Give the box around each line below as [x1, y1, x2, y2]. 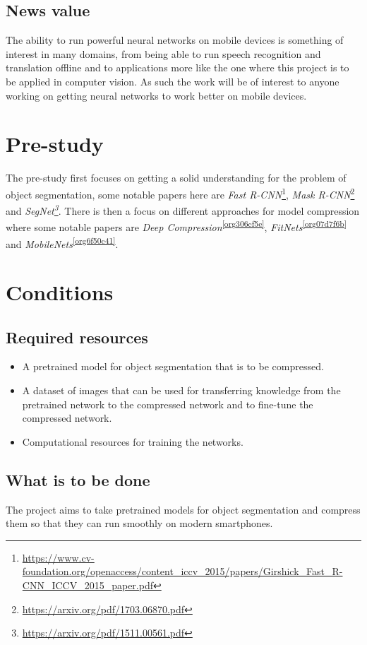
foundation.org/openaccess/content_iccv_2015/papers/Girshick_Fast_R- [22, 564, 343, 579]
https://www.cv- [22, 550, 95, 564]
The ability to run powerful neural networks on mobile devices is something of [6, 32, 344, 47]
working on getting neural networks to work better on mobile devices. [6, 88, 307, 102]
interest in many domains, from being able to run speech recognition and [6, 46, 321, 61]
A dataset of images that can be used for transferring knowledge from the [22, 383, 341, 398]
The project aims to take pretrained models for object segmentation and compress [6, 502, 361, 516]
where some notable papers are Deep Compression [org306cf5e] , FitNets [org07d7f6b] [6, 218, 347, 235]
